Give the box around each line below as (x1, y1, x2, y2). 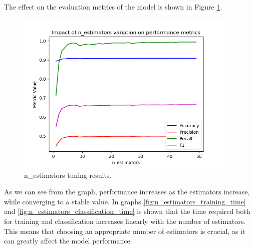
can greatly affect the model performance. (4, 235, 132, 246)
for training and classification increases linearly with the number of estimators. (4, 216, 246, 226)
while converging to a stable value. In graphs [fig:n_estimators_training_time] (4, 196, 246, 206)
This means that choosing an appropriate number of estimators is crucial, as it (4, 225, 245, 236)
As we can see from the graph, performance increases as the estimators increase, (4, 186, 250, 197)
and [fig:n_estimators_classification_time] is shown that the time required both (4, 206, 250, 216)
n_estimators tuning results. (24, 169, 112, 180)
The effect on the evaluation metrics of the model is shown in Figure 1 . (4, 2, 222, 12)
